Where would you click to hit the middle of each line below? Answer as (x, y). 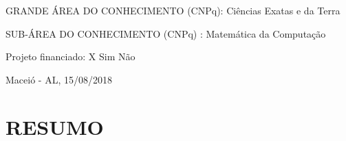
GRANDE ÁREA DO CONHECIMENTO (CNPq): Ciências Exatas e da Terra (173, 10)
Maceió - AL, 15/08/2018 (59, 79)
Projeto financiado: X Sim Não (71, 56)
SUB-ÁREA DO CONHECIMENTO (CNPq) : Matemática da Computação (166, 33)
